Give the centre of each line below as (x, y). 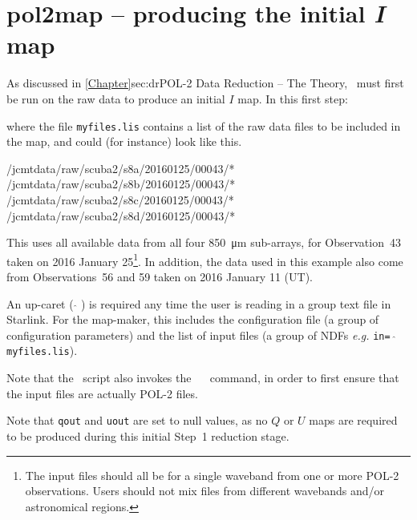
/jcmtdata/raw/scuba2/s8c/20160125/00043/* (120, 199)
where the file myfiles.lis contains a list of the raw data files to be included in (204, 125)
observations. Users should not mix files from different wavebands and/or (204, 491)
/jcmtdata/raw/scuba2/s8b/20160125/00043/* (121, 184)
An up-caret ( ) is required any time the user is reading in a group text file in (199, 303)
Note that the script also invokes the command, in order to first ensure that (203, 378)
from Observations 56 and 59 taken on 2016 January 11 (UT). (160, 276)
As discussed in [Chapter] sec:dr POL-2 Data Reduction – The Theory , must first (205, 83)
